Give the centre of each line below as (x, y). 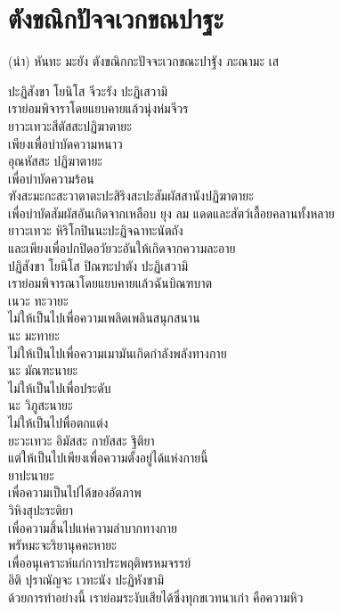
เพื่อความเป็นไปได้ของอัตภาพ (75, 492)
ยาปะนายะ (31, 475)
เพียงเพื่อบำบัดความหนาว (65, 143)
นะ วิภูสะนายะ (41, 405)
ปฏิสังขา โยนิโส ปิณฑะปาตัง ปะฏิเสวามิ (98, 265)
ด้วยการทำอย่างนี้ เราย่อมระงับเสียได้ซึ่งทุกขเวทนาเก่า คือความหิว (156, 597)
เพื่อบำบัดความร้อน (51, 178)
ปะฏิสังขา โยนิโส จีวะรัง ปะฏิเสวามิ (88, 90)
